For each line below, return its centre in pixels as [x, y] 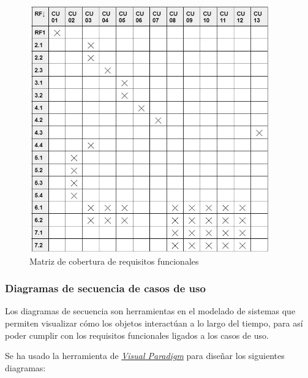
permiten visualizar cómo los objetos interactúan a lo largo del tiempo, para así [154, 323]
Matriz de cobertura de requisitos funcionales [114, 261]
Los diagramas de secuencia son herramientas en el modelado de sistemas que [150, 311]
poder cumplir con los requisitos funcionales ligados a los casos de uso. [137, 335]
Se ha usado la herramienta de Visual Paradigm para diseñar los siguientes [145, 356]
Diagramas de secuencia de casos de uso [105, 288]
